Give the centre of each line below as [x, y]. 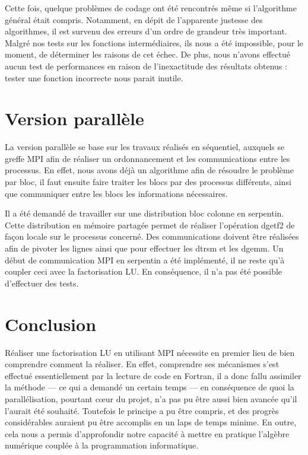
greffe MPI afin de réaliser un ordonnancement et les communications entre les [147, 158]
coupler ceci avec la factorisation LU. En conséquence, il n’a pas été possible [144, 271]
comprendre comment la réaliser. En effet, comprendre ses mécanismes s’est [142, 364]
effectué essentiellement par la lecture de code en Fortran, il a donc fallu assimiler [153, 375]
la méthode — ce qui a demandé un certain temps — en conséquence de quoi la [150, 387]
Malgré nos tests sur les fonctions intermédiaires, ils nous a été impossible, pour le [154, 42]
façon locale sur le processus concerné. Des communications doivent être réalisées [152, 236]
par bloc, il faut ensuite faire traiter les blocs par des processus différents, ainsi [148, 182]
